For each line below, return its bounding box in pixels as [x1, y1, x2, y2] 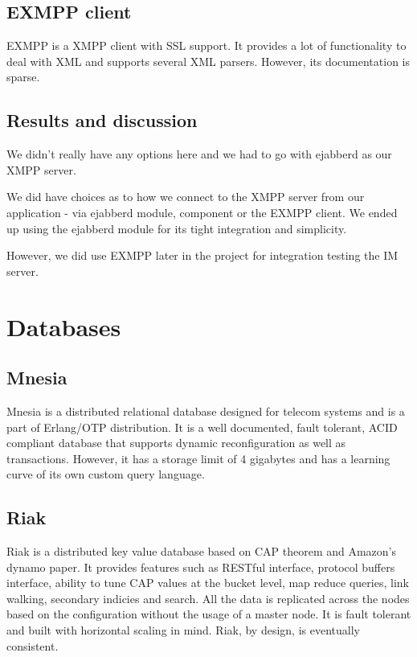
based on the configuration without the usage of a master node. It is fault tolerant [6, 606, 411, 622]
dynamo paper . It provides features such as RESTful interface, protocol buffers [6, 558, 395, 575]
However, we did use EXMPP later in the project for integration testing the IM [6, 247, 399, 264]
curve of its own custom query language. [6, 466, 205, 482]
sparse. [6, 68, 40, 85]
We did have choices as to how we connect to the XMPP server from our [6, 188, 365, 205]
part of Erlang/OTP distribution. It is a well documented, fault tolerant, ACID [6, 418, 398, 435]
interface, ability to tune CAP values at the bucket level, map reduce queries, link [6, 574, 409, 591]
